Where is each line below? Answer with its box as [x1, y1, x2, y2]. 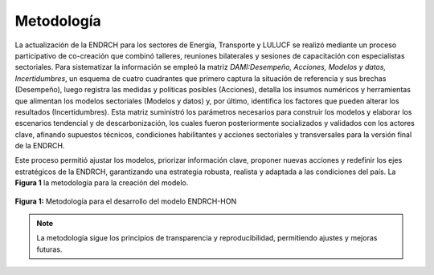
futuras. [36, 245, 63, 254]
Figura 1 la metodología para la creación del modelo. [14, 178, 189, 188]
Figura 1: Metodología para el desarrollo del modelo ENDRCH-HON [14, 196, 237, 206]
